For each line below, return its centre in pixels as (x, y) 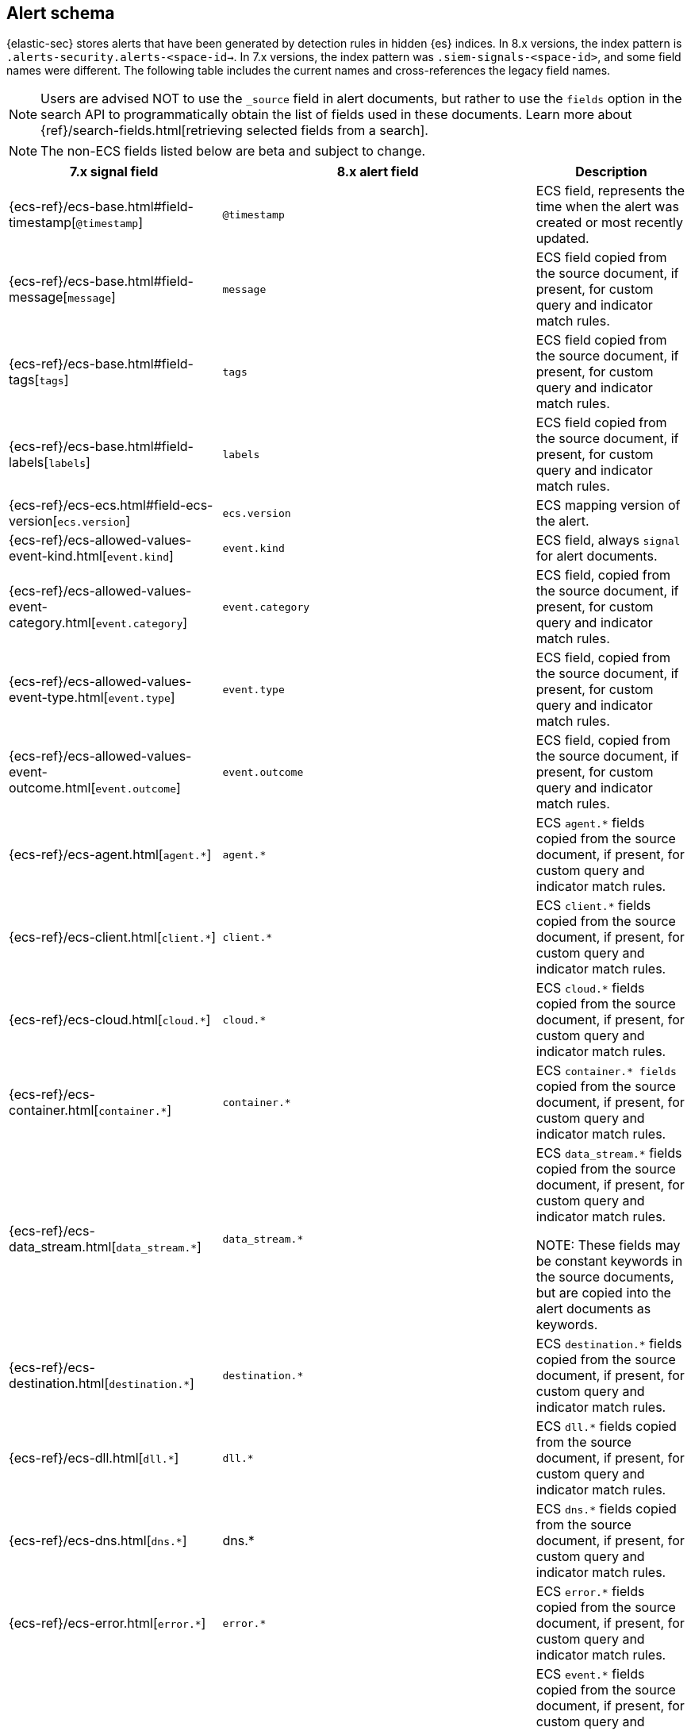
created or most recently (609, 223)
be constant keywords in (609, 1261)
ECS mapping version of (608, 505)
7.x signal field (114, 172)
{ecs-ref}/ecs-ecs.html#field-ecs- (111, 505)
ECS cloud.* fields (590, 988)
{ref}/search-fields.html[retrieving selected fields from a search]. (234, 131)
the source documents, (605, 1277)
